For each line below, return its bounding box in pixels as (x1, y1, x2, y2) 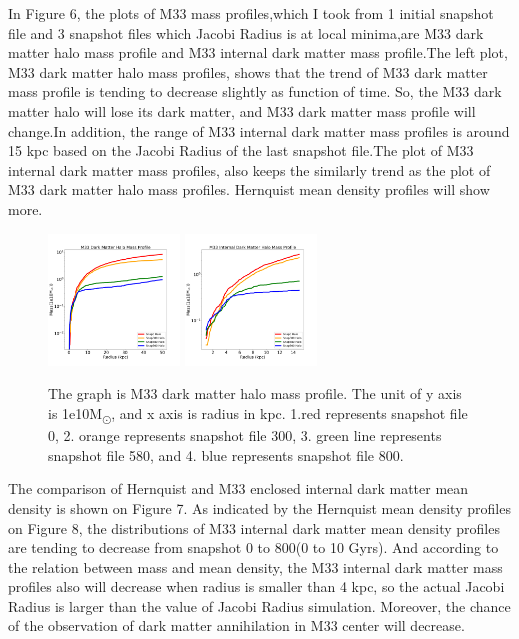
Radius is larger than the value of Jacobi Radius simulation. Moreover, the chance (8, 595, 511, 616)
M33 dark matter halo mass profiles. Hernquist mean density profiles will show (8, 179, 490, 200)
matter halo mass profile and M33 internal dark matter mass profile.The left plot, (8, 42, 508, 63)
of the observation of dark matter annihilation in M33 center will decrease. (8, 615, 465, 636)
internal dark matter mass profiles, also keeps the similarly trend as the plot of (8, 159, 491, 180)
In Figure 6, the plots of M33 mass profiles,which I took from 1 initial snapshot (8, 3, 494, 23)
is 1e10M (48, 403, 103, 423)
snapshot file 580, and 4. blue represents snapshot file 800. (48, 444, 404, 465)
